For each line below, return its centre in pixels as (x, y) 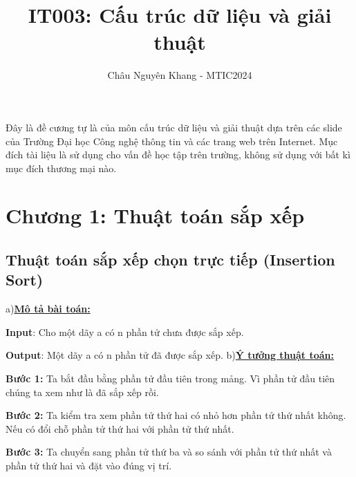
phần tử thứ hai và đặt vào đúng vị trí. (89, 465)
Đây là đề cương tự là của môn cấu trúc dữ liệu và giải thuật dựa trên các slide (174, 127)
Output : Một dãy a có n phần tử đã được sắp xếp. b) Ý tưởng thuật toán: (170, 355)
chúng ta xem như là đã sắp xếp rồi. (82, 392)
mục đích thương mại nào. (61, 168)
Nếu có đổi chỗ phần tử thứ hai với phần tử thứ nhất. (120, 428)
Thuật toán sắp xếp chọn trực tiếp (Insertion (170, 260)
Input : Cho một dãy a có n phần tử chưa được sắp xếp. (125, 331)
